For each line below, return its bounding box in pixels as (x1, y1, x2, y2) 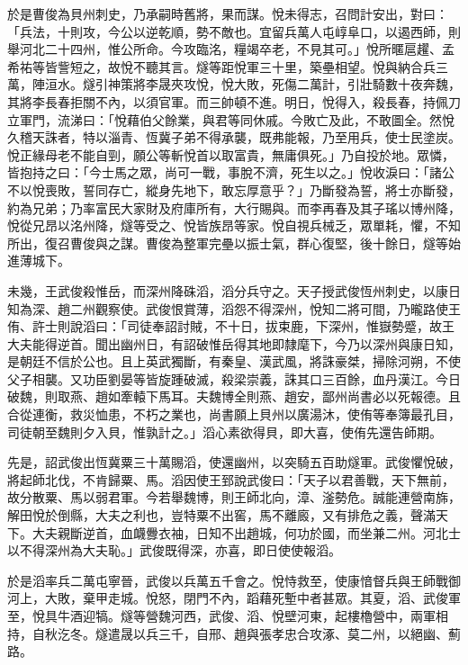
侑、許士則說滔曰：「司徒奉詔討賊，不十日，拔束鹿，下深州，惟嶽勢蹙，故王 (7, 317, 454, 336)
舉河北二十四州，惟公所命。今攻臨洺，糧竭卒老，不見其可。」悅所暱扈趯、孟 (7, 40, 454, 58)
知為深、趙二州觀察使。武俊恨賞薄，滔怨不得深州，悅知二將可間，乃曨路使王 (7, 299, 461, 318)
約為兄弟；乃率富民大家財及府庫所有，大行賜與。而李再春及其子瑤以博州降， (7, 198, 461, 217)
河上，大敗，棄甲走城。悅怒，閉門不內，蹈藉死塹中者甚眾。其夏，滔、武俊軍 (7, 589, 461, 607)
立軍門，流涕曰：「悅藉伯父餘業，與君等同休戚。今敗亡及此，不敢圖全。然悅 (7, 110, 454, 129)
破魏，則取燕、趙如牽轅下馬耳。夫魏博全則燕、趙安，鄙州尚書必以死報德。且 (7, 387, 461, 406)
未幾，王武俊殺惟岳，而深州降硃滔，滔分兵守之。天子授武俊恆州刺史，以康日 (7, 281, 461, 300)
